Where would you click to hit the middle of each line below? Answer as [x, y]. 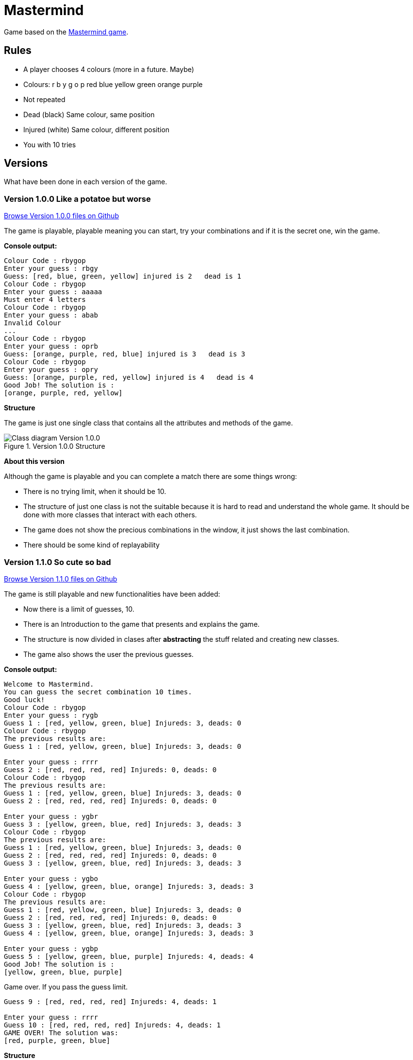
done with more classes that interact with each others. [110, 515]
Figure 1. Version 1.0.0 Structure [55, 446]
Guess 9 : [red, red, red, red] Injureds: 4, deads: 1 [110, 1001]
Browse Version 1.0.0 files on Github [61, 216]
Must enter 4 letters [45, 300]
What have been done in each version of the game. [86, 182]
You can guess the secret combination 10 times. [98, 692]
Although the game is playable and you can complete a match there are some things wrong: [150, 477]
